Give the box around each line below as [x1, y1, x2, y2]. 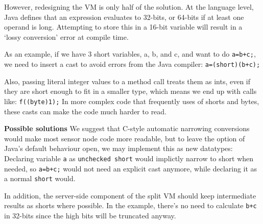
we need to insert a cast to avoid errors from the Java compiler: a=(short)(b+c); [4, 59, 260, 69]
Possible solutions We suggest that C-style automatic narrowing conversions [4, 123, 250, 134]
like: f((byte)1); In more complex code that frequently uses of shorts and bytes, [4, 95, 259, 106]
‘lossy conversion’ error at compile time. [4, 31, 129, 42]
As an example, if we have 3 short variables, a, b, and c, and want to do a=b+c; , [4, 48, 256, 59]
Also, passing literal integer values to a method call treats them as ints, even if [4, 76, 251, 86]
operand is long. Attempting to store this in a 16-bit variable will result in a [4, 21, 243, 32]
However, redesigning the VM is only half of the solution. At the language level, [4, 2, 254, 12]
